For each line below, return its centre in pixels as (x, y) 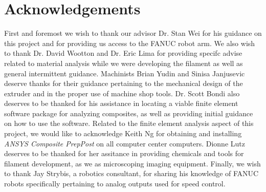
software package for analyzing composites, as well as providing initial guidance (129, 113)
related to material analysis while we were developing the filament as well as (124, 63)
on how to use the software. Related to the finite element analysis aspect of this (129, 123)
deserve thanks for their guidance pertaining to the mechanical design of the (124, 83)
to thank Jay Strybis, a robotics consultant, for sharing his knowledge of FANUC (131, 173)
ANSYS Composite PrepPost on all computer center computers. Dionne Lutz (125, 143)
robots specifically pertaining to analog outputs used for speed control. (115, 184)
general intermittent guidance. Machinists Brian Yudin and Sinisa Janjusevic (125, 73)
